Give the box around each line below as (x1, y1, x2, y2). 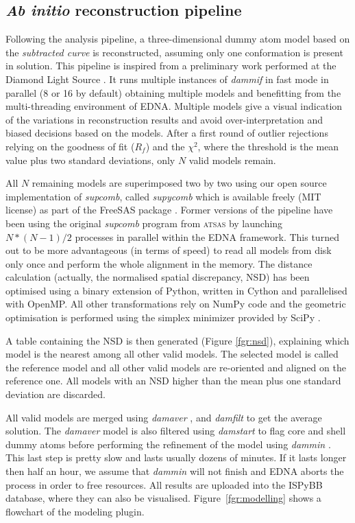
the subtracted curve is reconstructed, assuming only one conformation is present (5, 45, 343, 59)
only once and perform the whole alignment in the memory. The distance (5, 256, 313, 270)
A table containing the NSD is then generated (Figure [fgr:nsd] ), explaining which (5, 333, 350, 347)
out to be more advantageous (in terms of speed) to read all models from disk (5, 243, 332, 257)
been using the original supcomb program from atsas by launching (5, 216, 283, 230)
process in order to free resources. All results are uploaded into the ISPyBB (5, 477, 323, 491)
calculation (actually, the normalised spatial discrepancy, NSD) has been (5, 270, 310, 284)
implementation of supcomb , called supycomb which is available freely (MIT (5, 189, 321, 203)
